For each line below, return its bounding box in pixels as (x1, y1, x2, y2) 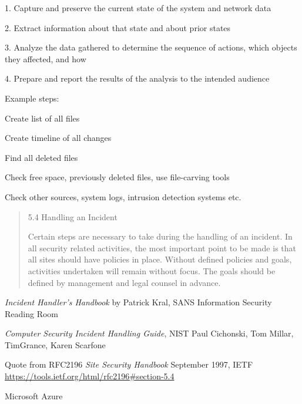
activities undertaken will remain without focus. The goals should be (28, 264, 276, 277)
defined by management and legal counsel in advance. (28, 276, 221, 288)
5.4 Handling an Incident (28, 210, 118, 223)
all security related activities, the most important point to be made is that (28, 241, 296, 254)
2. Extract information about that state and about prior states (5, 21, 231, 33)
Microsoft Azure (5, 389, 63, 402)
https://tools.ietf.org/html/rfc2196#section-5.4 (5, 370, 175, 382)
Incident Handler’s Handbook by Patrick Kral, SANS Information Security (5, 296, 272, 308)
